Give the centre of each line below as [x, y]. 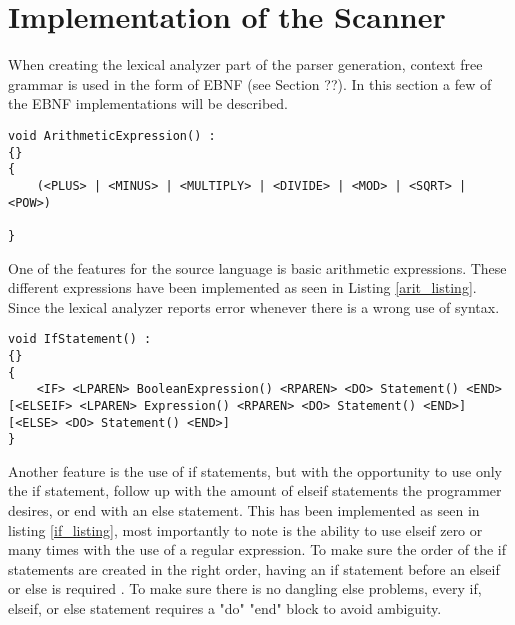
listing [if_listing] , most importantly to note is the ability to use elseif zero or [245, 529]
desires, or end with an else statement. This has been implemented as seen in [244, 510]
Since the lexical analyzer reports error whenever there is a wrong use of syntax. [254, 306]
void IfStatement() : [80, 339]
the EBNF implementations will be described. [148, 103]
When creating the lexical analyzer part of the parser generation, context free [245, 64]
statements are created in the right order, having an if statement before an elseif [254, 568]
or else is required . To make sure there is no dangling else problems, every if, [245, 588]
